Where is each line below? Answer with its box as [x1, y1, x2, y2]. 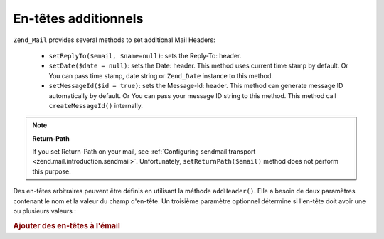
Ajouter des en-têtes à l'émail [13, 221, 120, 230]
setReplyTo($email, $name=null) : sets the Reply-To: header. [48, 51, 242, 60]
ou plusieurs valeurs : [13, 207, 76, 216]
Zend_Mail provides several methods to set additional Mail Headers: [13, 36, 216, 44]
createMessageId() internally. [48, 101, 144, 110]
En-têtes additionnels [13, 11, 144, 26]
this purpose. [32, 167, 71, 176]
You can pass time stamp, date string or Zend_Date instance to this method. [48, 71, 274, 80]
